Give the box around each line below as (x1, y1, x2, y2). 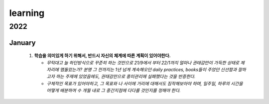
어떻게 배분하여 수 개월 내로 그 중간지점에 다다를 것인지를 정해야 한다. (46, 88, 181, 94)
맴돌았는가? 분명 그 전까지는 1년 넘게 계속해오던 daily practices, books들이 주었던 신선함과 (60, 67, 237, 72)
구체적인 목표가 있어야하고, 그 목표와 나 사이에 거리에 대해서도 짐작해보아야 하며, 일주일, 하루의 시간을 (46, 80, 243, 87)
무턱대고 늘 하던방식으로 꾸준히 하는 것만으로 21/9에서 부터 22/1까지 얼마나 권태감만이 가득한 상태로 (46, 60, 240, 66)
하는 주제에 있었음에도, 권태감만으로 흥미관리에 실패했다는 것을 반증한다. (55, 74, 196, 80)
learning (9, 7, 45, 18)
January (9, 38, 36, 47)
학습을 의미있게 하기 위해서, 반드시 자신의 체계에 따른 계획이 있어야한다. (34, 53, 171, 59)
